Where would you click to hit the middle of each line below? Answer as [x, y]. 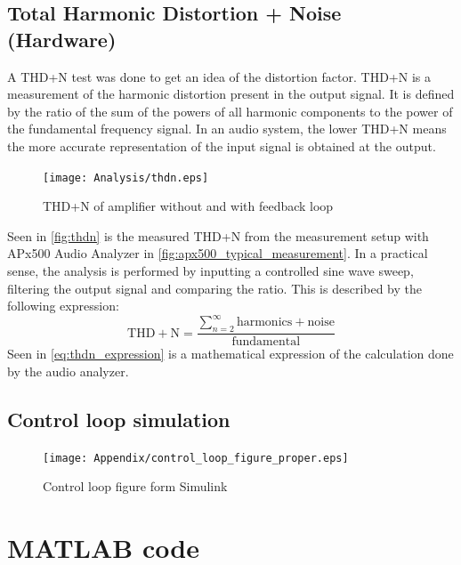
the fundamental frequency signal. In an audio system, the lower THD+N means [227, 129]
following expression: [63, 306]
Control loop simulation [119, 419]
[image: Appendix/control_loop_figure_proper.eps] [196, 458]
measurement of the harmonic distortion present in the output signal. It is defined [231, 94]
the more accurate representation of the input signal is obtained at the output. [222, 145]
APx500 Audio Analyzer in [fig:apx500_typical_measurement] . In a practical [218, 253]
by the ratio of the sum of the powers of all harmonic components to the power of [230, 111]
